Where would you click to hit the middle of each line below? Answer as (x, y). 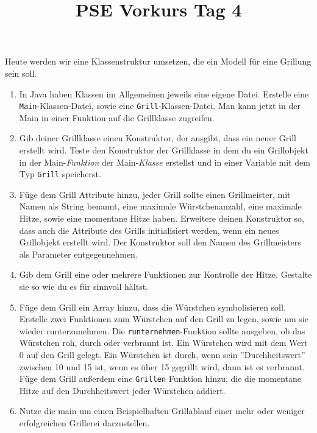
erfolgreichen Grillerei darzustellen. (84, 423)
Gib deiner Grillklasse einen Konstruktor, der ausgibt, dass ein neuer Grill (158, 138)
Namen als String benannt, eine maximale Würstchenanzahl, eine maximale (160, 206)
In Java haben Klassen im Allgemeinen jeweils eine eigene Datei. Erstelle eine (164, 93)
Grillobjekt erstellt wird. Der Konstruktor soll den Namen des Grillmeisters (160, 242)
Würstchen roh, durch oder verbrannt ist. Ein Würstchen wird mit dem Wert (163, 343)
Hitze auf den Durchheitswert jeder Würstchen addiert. (122, 390)
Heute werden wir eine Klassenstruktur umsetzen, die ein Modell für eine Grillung (158, 61)
